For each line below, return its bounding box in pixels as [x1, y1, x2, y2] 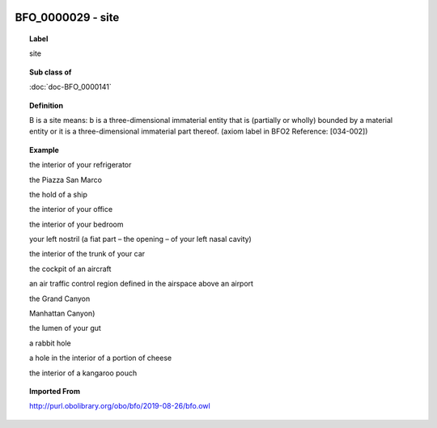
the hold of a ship [29, 189, 88, 199]
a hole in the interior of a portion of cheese [29, 353, 172, 363]
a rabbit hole [29, 338, 72, 348]
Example [29, 145, 60, 155]
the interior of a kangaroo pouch [29, 368, 138, 378]
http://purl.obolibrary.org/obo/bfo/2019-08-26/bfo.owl [29, 401, 210, 411]
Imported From [29, 387, 81, 396]
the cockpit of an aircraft [29, 264, 112, 273]
